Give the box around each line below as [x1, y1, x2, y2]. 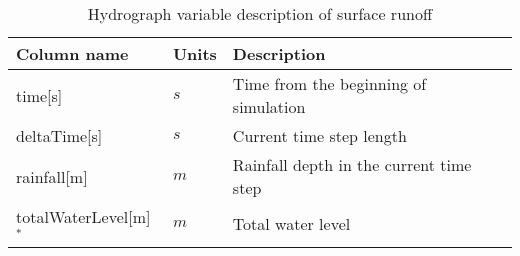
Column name [16, 42, 129, 65]
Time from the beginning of [232, 72, 427, 95]
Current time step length [232, 124, 407, 147]
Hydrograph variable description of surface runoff [87, 2, 433, 25]
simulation [232, 95, 306, 118]
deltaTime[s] [16, 124, 103, 147]
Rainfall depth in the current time [232, 153, 472, 176]
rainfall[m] [16, 164, 88, 188]
